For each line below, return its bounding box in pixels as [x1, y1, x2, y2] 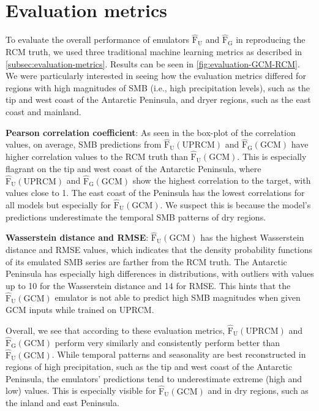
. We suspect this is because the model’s [160, 198, 311, 211]
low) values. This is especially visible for [6, 384, 156, 397]
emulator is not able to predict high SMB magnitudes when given [54, 291, 301, 304]
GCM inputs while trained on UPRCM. [6, 303, 154, 316]
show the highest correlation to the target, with [132, 174, 311, 187]
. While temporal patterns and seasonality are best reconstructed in [51, 348, 306, 361]
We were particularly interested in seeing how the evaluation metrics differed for [6, 69, 306, 82]
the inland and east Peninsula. [6, 396, 119, 409]
